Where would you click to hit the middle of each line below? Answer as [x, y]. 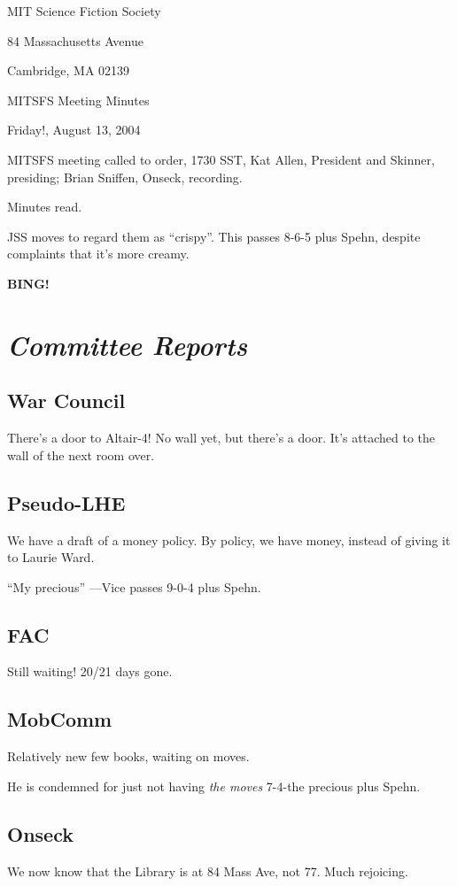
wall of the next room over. [81, 455]
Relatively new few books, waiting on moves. [128, 756]
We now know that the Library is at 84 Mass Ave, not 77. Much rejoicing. [208, 871]
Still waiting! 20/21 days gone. [90, 671]
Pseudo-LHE [66, 502]
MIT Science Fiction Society [84, 11]
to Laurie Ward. [51, 557]
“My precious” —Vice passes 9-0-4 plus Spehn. [134, 586]
